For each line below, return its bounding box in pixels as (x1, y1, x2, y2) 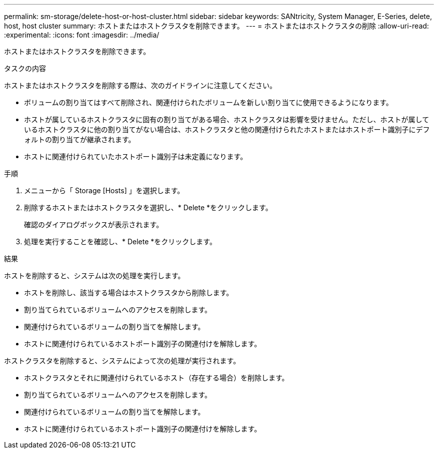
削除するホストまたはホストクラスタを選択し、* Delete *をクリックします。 (24, 203, 272, 212)
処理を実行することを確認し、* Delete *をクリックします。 (24, 237, 216, 246)
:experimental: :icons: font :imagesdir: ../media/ (4, 31, 159, 39)
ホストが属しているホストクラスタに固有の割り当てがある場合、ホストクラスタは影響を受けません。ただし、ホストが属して (24, 115, 429, 124)
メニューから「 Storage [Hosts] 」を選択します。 (24, 186, 184, 195)
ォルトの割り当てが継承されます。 (24, 135, 135, 144)
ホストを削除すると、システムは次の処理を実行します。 (4, 271, 185, 280)
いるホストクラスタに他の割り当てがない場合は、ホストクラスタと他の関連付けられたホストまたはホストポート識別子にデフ (24, 125, 430, 134)
